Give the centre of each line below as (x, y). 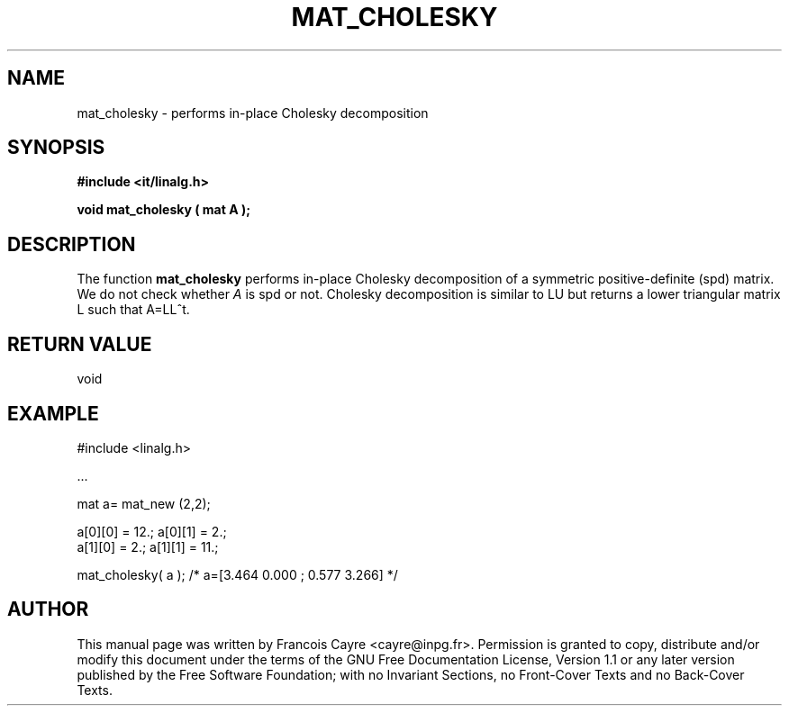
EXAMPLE (53, 413)
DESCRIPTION (72, 244)
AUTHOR (48, 609)
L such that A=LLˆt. (133, 310)
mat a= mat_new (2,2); (144, 503)
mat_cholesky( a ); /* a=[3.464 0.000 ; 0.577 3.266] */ (237, 574)
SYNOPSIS (56, 148)
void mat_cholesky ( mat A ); (164, 210)
